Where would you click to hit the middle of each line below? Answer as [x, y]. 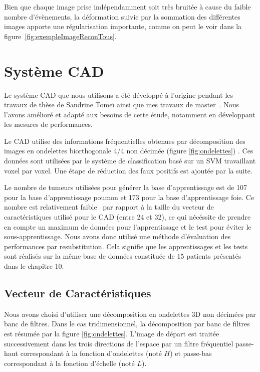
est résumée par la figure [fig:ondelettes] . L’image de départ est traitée [112, 333]
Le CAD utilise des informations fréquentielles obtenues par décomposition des [125, 141]
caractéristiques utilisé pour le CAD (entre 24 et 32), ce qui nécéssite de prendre [127, 217]
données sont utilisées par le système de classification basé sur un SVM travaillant [130, 161]
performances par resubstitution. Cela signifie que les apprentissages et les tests [126, 246]
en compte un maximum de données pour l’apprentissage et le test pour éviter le [128, 226]
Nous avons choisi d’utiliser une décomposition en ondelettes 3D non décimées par [130, 314]
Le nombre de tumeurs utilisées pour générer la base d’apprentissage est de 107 [126, 187]
